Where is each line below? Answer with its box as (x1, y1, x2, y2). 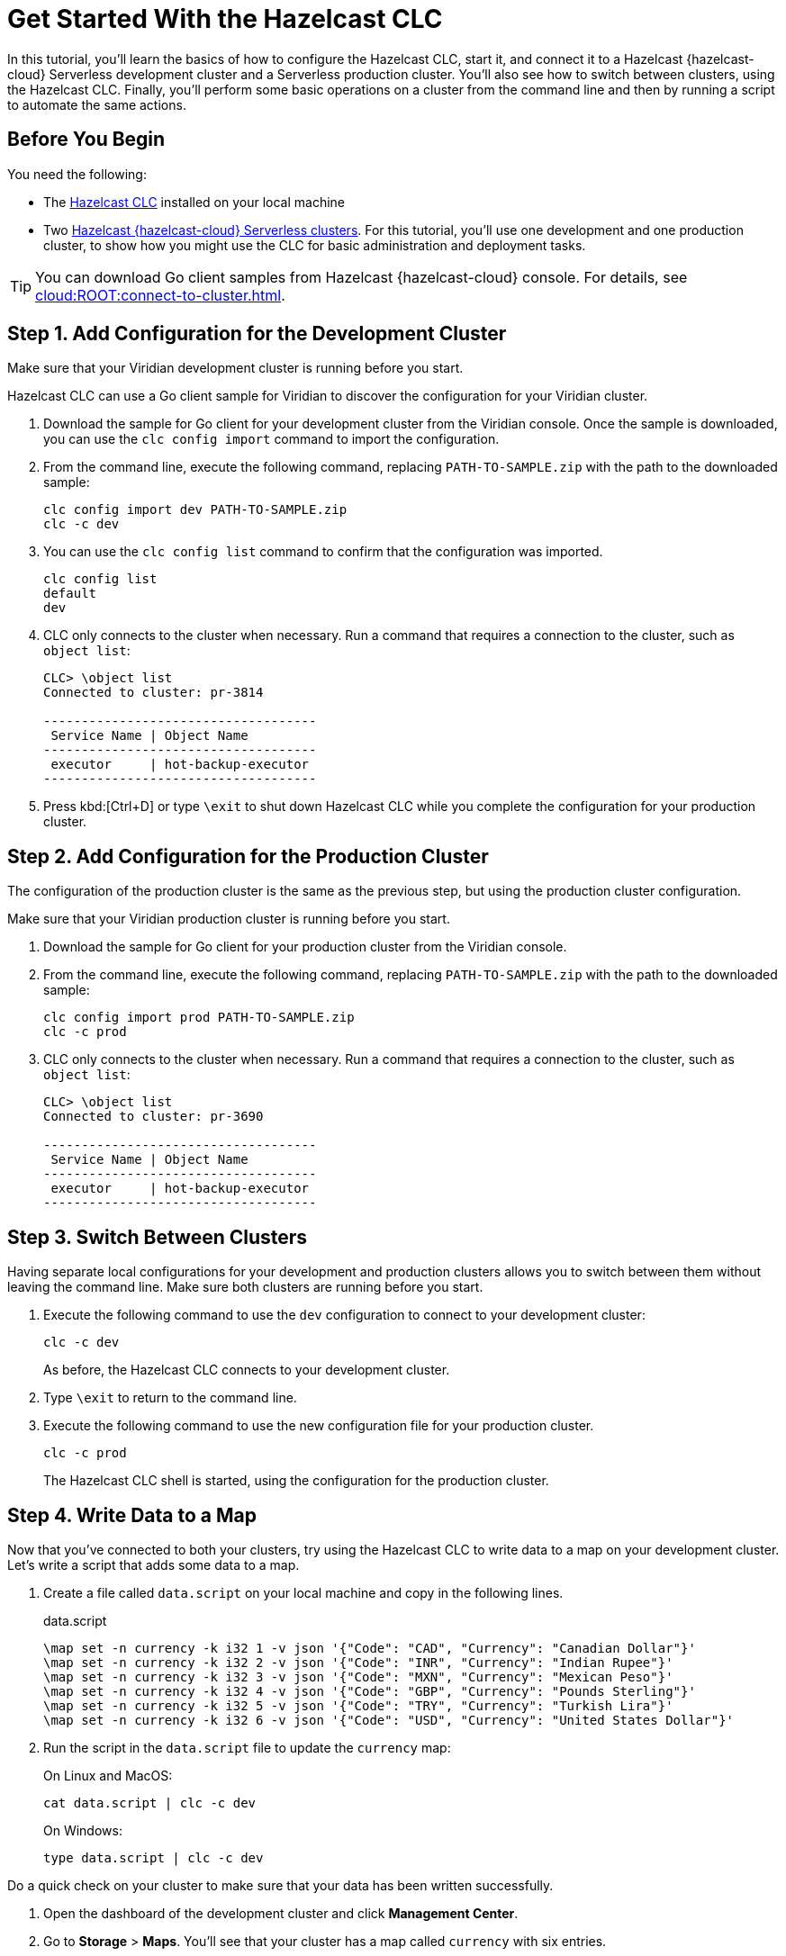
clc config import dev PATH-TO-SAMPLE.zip (43, 502, 348, 518)
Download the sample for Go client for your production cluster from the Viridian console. (43, 939, 567, 955)
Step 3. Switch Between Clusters (7, 1225, 308, 1248)
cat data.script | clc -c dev (43, 1795, 257, 1810)
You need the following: (7, 166, 147, 182)
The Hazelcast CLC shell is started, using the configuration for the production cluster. (43, 1473, 549, 1489)
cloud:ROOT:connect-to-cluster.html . (35, 285, 285, 304)
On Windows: (43, 1822, 122, 1838)
